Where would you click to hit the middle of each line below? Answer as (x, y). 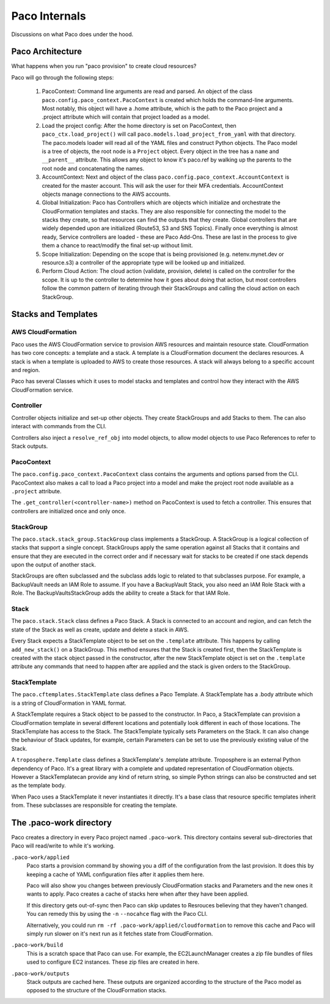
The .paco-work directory (62, 823)
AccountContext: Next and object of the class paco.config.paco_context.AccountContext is (166, 177)
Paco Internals (49, 16)
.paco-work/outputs (40, 973)
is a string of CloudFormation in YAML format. (69, 703)
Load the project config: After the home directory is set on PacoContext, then (139, 125)
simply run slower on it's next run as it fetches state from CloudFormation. (120, 934)
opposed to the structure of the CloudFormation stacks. (97, 991)
